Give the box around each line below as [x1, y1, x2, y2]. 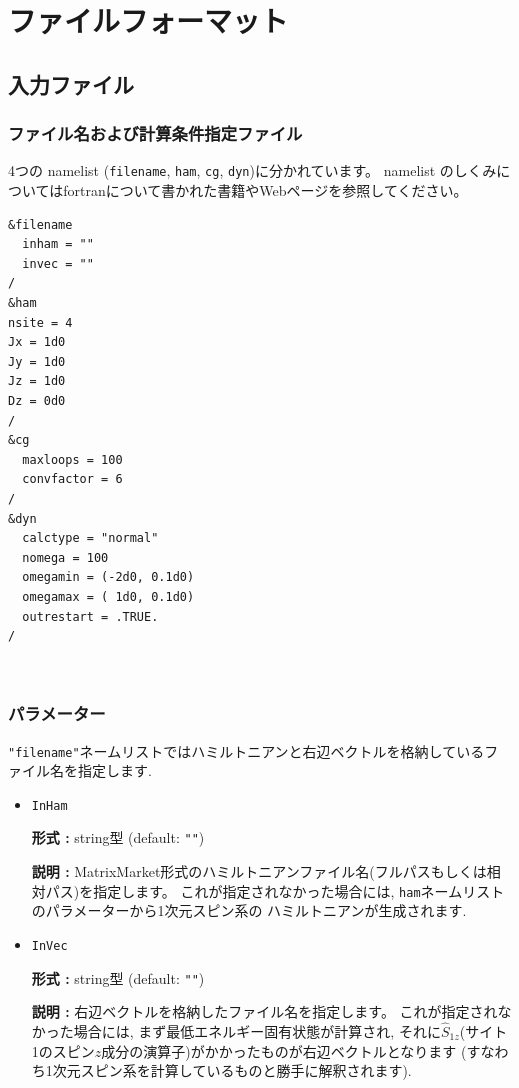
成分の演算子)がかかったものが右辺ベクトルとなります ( [101, 1040, 467, 1061]
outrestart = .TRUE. [22, 609, 159, 624]
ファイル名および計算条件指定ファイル [8, 121, 303, 146]
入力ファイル [8, 68, 134, 99]
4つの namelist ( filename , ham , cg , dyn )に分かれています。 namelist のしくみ [8, 160, 497, 181]
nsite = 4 [8, 315, 73, 330]
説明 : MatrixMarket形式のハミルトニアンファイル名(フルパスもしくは [31, 861, 487, 882]
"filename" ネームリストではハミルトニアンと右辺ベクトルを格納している [8, 740, 485, 761]
